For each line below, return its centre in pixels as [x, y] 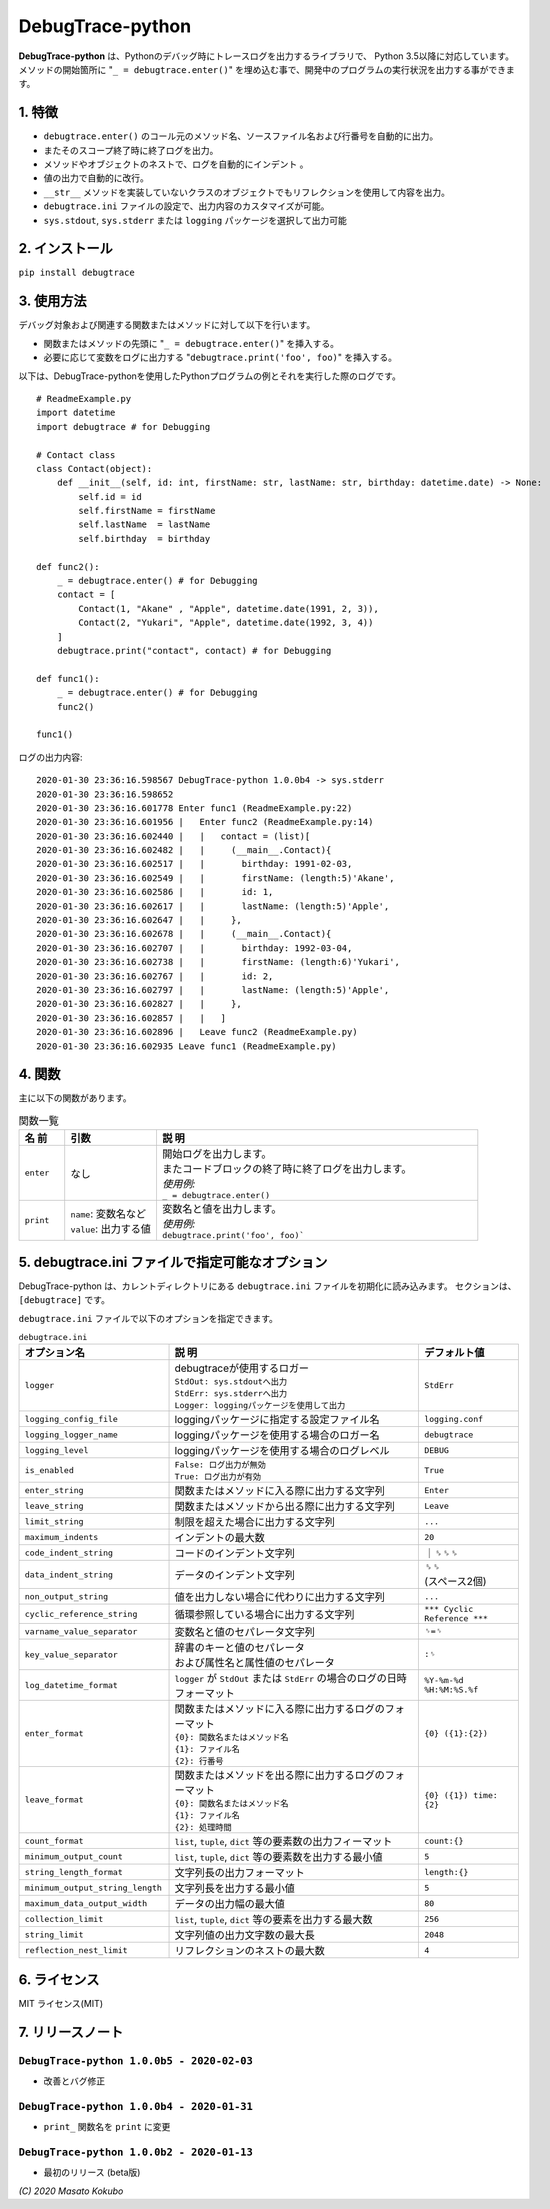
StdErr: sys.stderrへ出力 [231, 1393]
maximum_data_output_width [86, 1903]
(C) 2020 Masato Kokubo [71, 2191]
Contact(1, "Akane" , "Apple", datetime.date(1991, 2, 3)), [228, 608]
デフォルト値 [454, 1353]
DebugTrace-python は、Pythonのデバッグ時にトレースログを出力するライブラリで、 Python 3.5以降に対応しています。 [266, 56]
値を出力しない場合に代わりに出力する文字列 [279, 1597]
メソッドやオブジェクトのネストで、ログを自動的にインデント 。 [176, 164]
